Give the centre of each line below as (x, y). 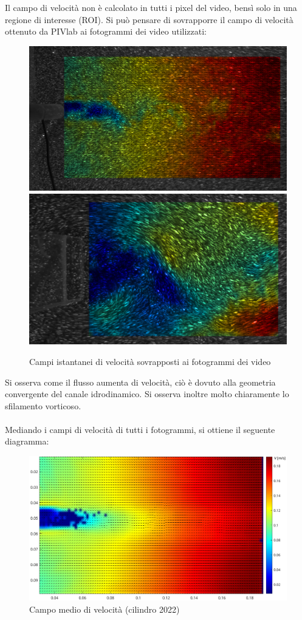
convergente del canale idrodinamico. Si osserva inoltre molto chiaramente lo (147, 394)
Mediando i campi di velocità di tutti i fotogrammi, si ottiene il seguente (140, 429)
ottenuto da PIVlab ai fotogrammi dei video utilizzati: (106, 31)
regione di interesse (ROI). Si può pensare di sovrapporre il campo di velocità (149, 19)
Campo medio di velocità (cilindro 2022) (105, 609)
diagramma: (27, 441)
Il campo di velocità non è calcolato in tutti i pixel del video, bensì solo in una (151, 7)
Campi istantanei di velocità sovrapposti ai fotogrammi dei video (150, 361)
